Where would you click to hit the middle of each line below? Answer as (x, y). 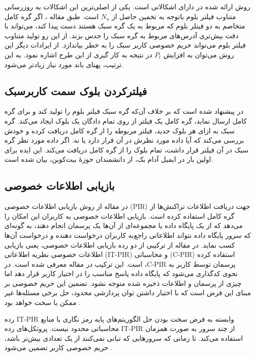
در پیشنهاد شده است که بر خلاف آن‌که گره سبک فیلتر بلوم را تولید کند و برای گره (124, 111)
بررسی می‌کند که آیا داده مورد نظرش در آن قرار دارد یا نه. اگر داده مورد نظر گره (124, 140)
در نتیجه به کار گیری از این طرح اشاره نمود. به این (79, 54)
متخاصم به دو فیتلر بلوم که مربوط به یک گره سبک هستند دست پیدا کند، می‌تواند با (125, 26)
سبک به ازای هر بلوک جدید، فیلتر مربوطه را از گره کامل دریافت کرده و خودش (120, 130)
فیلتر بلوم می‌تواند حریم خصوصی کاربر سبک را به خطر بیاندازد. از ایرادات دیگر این (125, 45)
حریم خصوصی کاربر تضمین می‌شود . (59, 347)
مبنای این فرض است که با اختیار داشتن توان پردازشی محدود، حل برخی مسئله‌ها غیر (128, 292)
